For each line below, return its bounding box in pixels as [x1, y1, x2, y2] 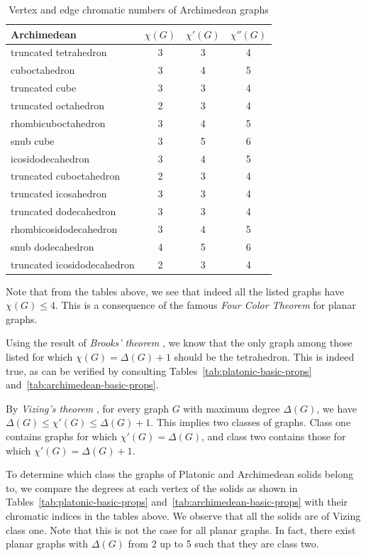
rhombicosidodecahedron [11, 221, 118, 236]
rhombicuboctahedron [11, 115, 106, 130]
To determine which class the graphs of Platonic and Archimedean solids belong [6, 467, 353, 481]
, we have [316, 400, 357, 415]
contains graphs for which [6, 429, 117, 443]
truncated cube [11, 80, 77, 95]
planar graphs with [6, 536, 89, 551]
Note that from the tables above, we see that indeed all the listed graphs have [6, 283, 345, 298]
